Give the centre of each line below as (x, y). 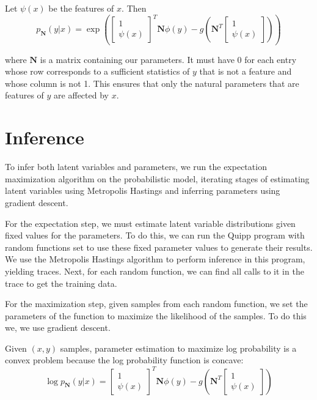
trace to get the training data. (61, 283)
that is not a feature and (246, 71)
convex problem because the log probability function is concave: (124, 360)
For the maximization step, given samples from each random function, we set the (156, 304)
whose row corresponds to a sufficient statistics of (97, 71)
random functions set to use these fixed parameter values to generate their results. (159, 247)
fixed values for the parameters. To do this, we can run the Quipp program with (155, 235)
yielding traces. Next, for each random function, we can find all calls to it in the (155, 271)
